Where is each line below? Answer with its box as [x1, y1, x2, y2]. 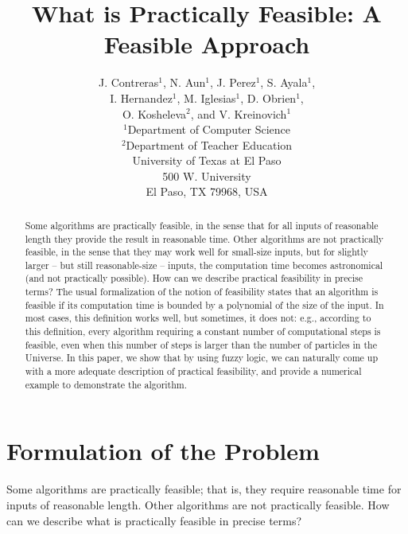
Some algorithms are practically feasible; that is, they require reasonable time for [6, 481, 402, 497]
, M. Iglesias [177, 89, 236, 106]
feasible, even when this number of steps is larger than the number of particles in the [25, 337, 377, 351]
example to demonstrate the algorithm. [25, 377, 188, 391]
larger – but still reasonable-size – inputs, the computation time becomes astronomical [25, 258, 383, 271]
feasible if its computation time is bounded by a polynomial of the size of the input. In [25, 298, 384, 311]
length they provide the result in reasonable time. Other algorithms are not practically [25, 232, 384, 245]
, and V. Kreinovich [190, 105, 287, 122]
